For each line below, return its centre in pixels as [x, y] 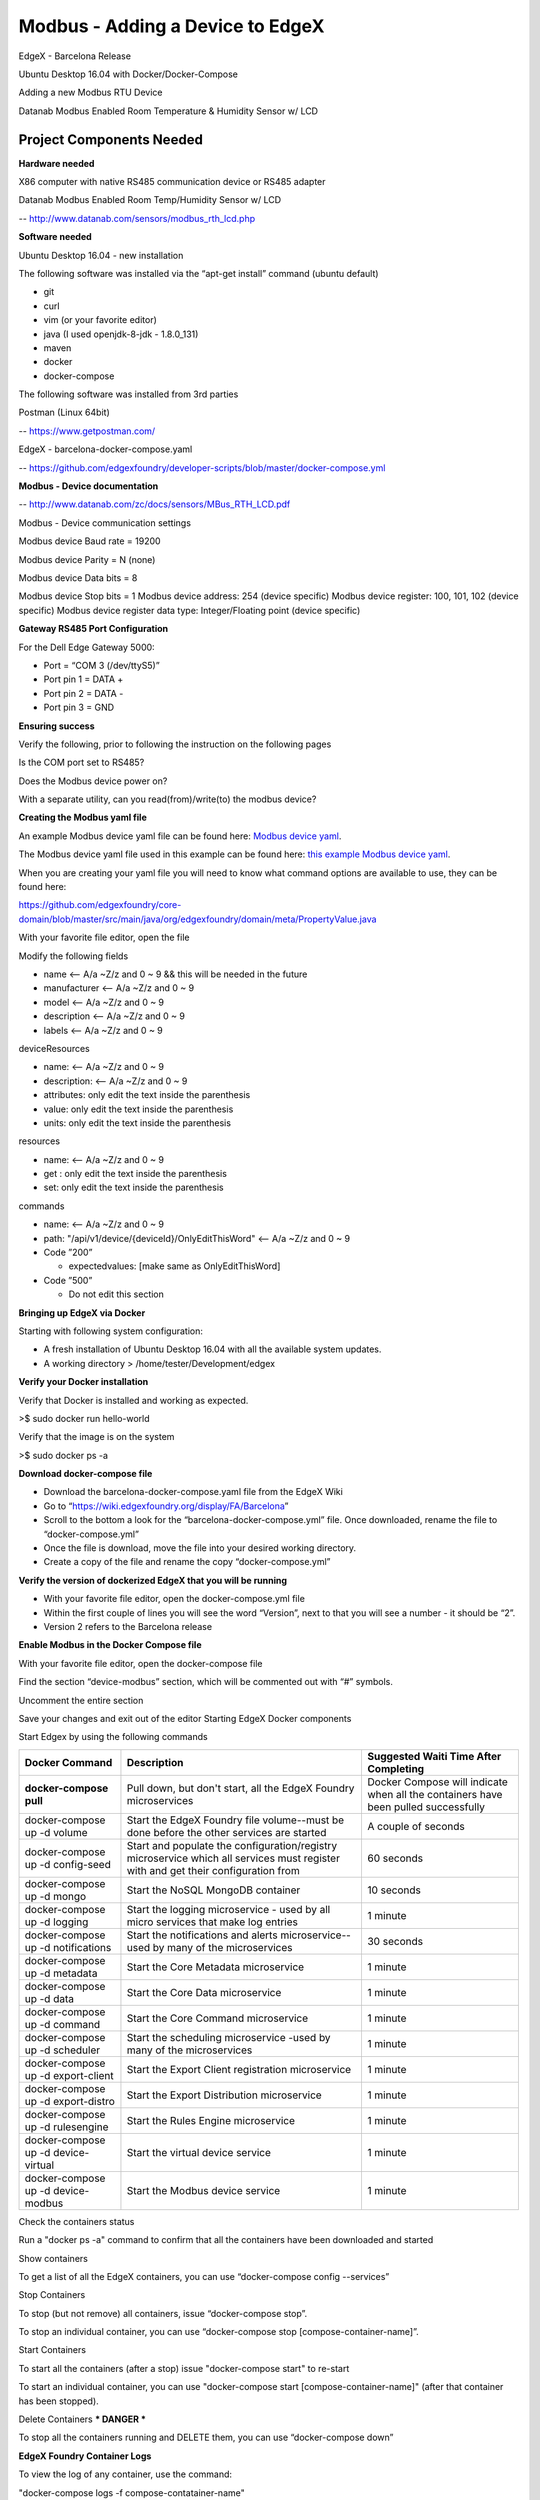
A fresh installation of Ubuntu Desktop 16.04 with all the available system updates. [212, 1349]
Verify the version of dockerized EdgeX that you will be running [153, 1580]
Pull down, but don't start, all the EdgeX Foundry [240, 1788]
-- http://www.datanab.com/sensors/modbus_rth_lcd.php [136, 218]
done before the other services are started [226, 1832]
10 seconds [394, 1890]
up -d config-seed [68, 1864]
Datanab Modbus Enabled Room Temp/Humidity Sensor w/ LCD [150, 200]
